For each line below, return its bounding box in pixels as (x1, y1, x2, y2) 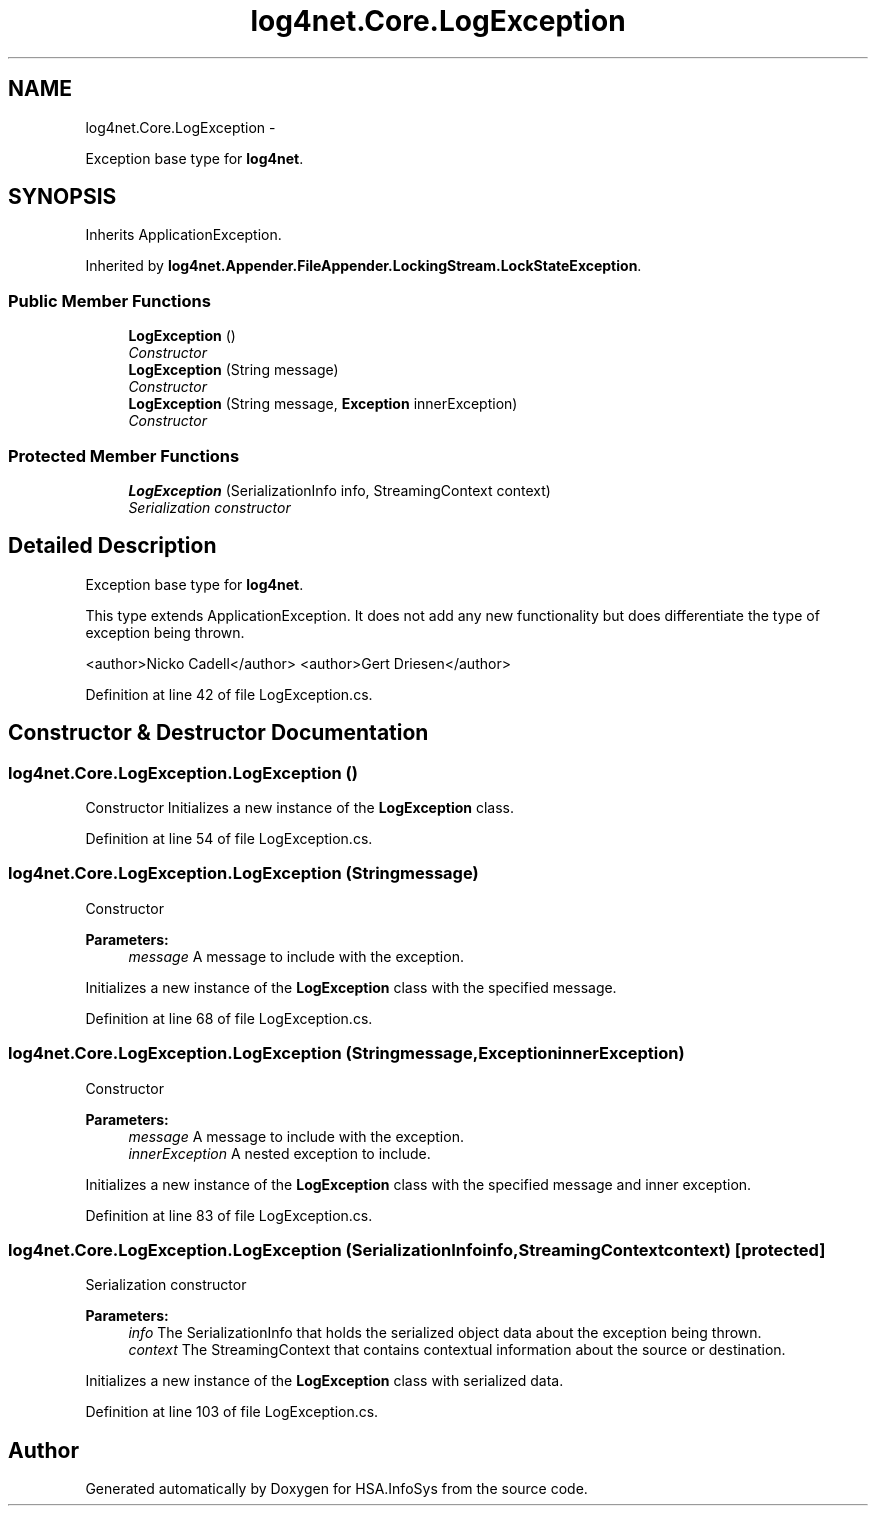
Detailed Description (8, 533, 217, 559)
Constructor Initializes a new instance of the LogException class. (85, 799, 515, 816)
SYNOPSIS (8, 184, 117, 210)
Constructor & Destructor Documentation (8, 720, 429, 746)
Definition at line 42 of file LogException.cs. (85, 685, 373, 703)
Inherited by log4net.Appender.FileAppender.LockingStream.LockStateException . (85, 257, 642, 275)
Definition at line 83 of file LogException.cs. (85, 1206, 373, 1224)
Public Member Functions (8, 290, 211, 311)
